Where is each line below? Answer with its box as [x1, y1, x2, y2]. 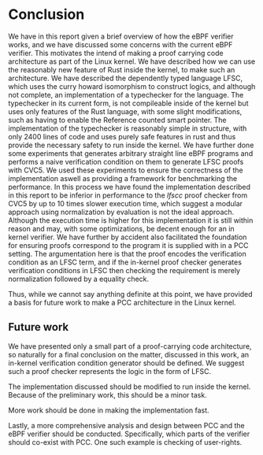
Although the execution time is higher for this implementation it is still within [8, 215, 254, 225]
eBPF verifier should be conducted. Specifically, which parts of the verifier [8, 429, 250, 438]
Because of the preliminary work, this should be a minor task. [8, 390, 207, 399]
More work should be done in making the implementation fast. [8, 405, 210, 415]
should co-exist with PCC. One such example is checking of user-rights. [8, 437, 243, 446]
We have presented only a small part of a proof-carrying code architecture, [8, 341, 252, 351]
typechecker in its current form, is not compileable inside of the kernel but [8, 98, 249, 108]
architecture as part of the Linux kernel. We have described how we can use [8, 57, 256, 66]
